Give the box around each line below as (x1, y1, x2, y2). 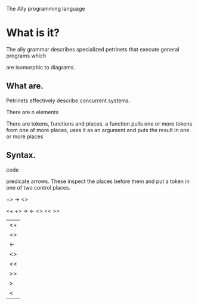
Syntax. (6, 150, 36, 160)
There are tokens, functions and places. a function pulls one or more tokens (6, 120, 193, 127)
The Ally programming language (6, 5, 85, 12)
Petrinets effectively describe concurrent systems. (6, 97, 131, 104)
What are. (6, 81, 44, 91)
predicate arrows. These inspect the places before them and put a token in (6, 178, 190, 185)
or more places (6, 133, 44, 140)
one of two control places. (6, 184, 71, 191)
